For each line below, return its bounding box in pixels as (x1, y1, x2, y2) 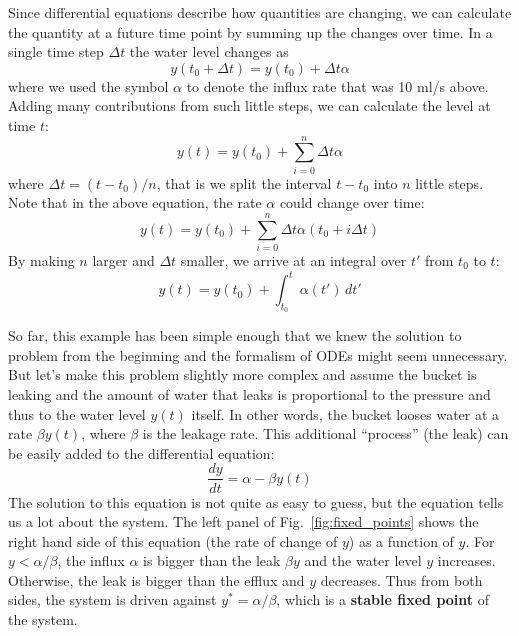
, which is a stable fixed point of (276, 589, 490, 610)
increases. (437, 550, 496, 571)
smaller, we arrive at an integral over (180, 250, 407, 270)
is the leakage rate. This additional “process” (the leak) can (142, 423, 509, 444)
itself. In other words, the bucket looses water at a (191, 403, 500, 424)
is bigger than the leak (143, 550, 281, 571)
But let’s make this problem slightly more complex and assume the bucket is (8, 364, 477, 385)
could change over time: (279, 192, 425, 213)
